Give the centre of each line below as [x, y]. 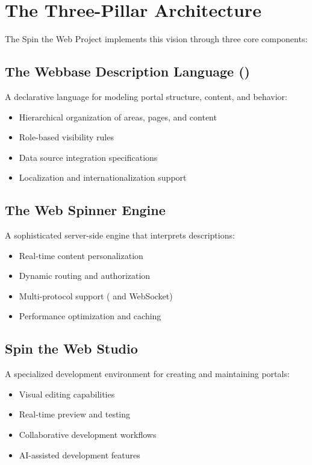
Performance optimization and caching [90, 316]
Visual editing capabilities [67, 394]
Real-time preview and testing [75, 414]
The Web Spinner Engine [85, 210]
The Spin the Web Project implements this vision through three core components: [156, 39]
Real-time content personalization [81, 255]
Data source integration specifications [88, 157]
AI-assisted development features [80, 454]
